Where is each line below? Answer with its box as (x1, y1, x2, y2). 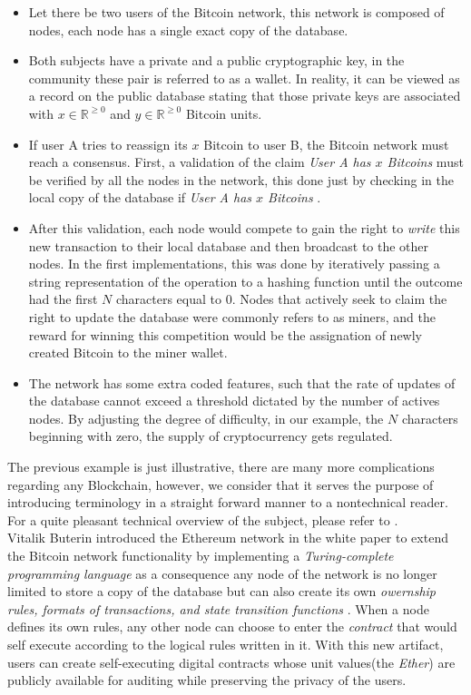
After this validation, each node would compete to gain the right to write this (28, 218, 460, 237)
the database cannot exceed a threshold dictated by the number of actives (28, 391, 440, 410)
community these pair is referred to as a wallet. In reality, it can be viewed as (28, 68, 460, 87)
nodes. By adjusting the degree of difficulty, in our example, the (28, 408, 384, 427)
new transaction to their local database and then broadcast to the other (28, 236, 429, 255)
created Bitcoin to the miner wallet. (28, 343, 228, 362)
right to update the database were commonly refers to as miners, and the (28, 307, 436, 326)
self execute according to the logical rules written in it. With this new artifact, (7, 635, 444, 653)
